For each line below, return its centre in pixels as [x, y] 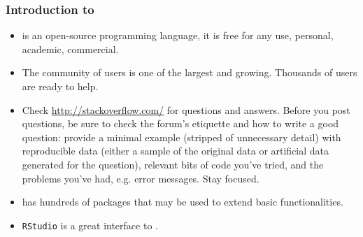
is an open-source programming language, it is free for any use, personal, [178, 35]
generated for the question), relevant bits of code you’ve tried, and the [173, 164]
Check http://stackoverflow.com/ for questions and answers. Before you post [186, 109]
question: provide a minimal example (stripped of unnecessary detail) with [181, 137]
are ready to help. [60, 86]
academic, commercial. [70, 49]
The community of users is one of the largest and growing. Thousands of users [190, 72]
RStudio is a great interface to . [90, 225]
